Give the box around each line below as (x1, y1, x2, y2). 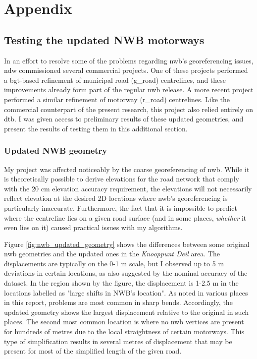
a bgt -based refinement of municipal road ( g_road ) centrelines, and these (4, 74, 226, 85)
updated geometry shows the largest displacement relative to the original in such (4, 306, 249, 317)
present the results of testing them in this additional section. (4, 123, 188, 133)
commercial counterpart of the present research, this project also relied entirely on (4, 104, 254, 114)
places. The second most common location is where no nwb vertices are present (4, 316, 244, 327)
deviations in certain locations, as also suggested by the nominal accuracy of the (4, 268, 248, 278)
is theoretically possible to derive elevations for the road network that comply (4, 174, 239, 184)
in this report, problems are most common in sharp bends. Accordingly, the (4, 297, 233, 307)
